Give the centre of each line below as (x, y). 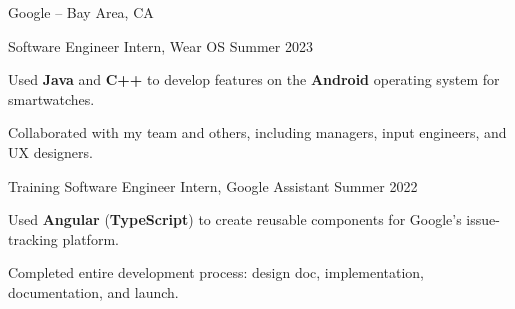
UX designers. (50, 151)
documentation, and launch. (93, 291)
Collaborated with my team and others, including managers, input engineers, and (257, 132)
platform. (90, 238)
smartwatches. (51, 98)
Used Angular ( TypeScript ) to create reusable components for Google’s (235, 219)
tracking (33, 238)
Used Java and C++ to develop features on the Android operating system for (254, 79)
